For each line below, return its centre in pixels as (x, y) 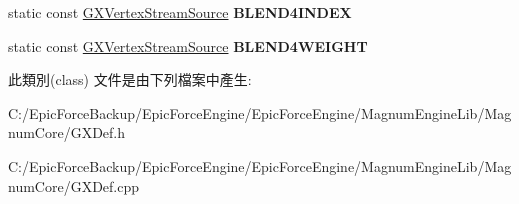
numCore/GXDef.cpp (74, 185)
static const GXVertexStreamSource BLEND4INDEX (180, 12)
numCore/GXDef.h (67, 132)
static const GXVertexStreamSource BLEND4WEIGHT (188, 45)
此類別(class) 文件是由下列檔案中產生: (130, 79)
